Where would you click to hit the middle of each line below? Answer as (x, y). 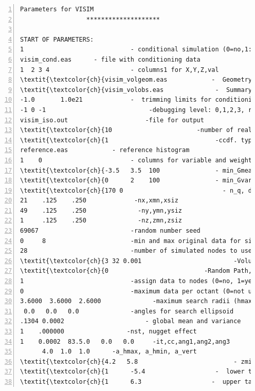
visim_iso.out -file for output (112, 120)
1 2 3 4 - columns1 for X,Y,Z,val (120, 70)
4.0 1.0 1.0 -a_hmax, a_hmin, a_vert (119, 352)
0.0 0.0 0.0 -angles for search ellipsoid (129, 311)
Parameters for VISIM (57, 9)
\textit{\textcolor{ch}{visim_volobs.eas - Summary (136, 90)
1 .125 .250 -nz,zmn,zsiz (101, 221)
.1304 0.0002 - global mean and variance (131, 321)
